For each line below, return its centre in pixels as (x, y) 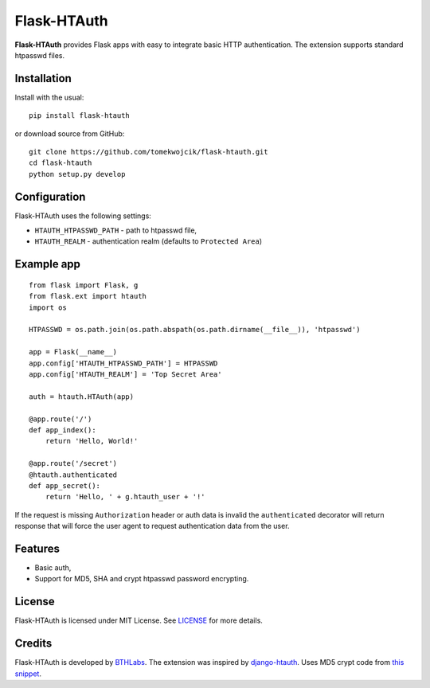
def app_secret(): (65, 485)
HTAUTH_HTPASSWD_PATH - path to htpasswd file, (116, 230)
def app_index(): (63, 430)
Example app (48, 264)
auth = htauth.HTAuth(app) (82, 397)
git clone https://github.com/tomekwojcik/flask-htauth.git (149, 152)
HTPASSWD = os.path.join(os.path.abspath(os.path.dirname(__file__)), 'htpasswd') (195, 330)
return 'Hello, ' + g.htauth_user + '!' (125, 497)
